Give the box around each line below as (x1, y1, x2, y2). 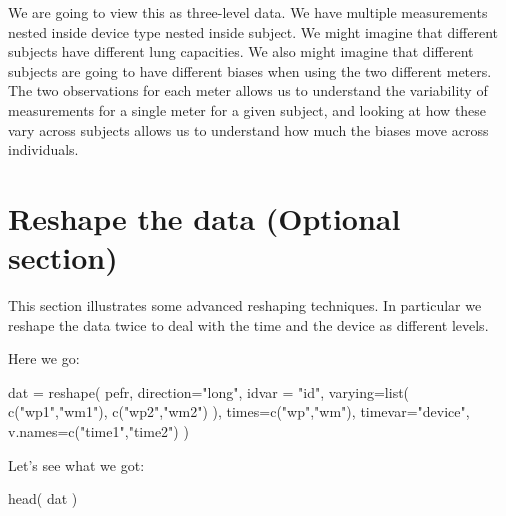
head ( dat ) (8, 488, 78, 509)
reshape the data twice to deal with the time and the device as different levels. (8, 314, 489, 335)
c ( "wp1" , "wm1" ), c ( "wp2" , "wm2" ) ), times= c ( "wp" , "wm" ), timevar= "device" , (8, 401, 470, 422)
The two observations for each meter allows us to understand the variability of (8, 80, 488, 101)
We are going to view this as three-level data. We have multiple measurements (8, 2, 488, 22)
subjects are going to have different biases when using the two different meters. (8, 60, 492, 81)
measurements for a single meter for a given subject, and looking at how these (8, 99, 487, 120)
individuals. (8, 139, 79, 160)
